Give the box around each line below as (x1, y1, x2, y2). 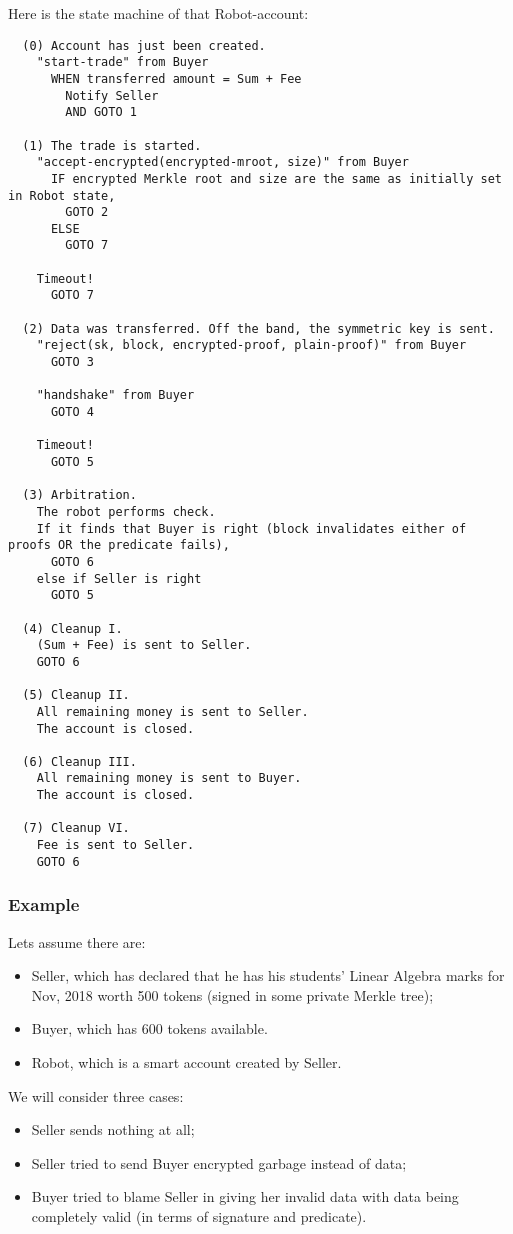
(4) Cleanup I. (22, 621, 123, 636)
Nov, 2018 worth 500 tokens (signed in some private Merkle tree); (31, 984, 434, 1005)
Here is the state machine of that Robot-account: (8, 3, 309, 23)
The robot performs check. (36, 504, 216, 519)
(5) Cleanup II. (22, 688, 130, 703)
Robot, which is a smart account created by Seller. (31, 1052, 342, 1072)
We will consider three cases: (8, 1085, 184, 1106)
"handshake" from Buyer (36, 388, 195, 403)
